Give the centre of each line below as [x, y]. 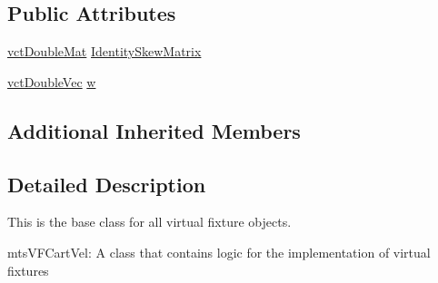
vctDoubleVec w [52, 81]
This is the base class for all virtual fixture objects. [149, 222]
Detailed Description [107, 184]
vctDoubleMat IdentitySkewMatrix [105, 51]
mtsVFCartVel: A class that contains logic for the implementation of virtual [219, 252]
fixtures [28, 270]
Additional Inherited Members [154, 130]
